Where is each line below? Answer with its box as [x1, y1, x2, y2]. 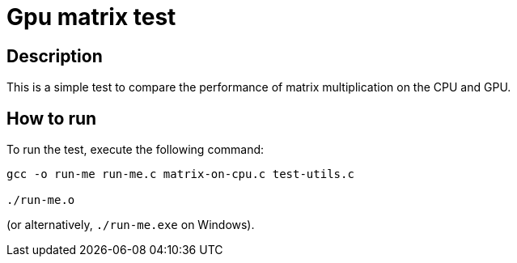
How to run [6, 108, 97, 129]
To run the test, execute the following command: [6, 142, 265, 157]
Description [6, 45, 103, 66]
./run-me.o [6, 193, 75, 207]
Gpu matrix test [6, 3, 176, 31]
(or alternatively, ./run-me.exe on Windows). [6, 218, 255, 232]
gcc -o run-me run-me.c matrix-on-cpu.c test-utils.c [6, 168, 354, 181]
